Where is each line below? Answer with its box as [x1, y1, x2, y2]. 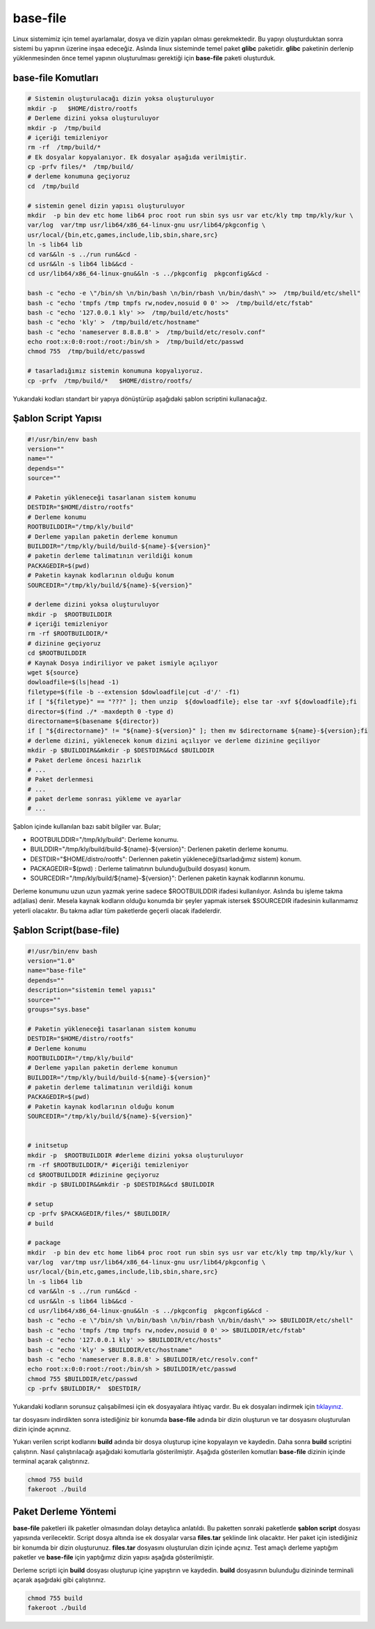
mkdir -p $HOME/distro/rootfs [27, 104, 138, 113]
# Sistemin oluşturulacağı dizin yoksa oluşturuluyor [27, 94, 215, 103]
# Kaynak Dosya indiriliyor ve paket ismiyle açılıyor [27, 659, 218, 667]
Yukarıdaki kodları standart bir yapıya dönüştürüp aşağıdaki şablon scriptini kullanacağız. [12, 395, 267, 403]
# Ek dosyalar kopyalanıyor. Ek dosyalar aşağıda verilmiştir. [27, 153, 248, 161]
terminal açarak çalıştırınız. [12, 1457, 90, 1466]
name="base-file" [27, 966, 87, 975]
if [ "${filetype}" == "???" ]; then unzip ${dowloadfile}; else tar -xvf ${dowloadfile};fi [27, 698, 358, 706]
